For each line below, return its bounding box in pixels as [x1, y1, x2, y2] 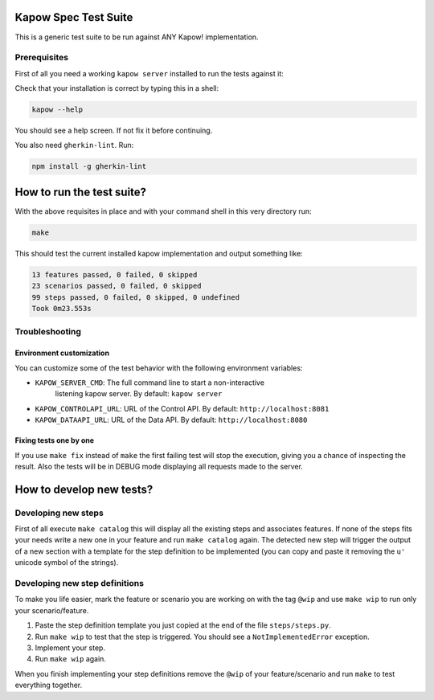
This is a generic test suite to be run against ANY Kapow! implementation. [14, 32, 259, 42]
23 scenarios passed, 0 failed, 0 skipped [31, 281, 202, 291]
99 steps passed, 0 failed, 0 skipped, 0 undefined [31, 293, 240, 301]
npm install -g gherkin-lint [31, 162, 147, 171]
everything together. [14, 680, 83, 690]
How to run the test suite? [14, 185, 147, 199]
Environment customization [14, 348, 110, 358]
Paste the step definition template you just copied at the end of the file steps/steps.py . [35, 620, 331, 630]
